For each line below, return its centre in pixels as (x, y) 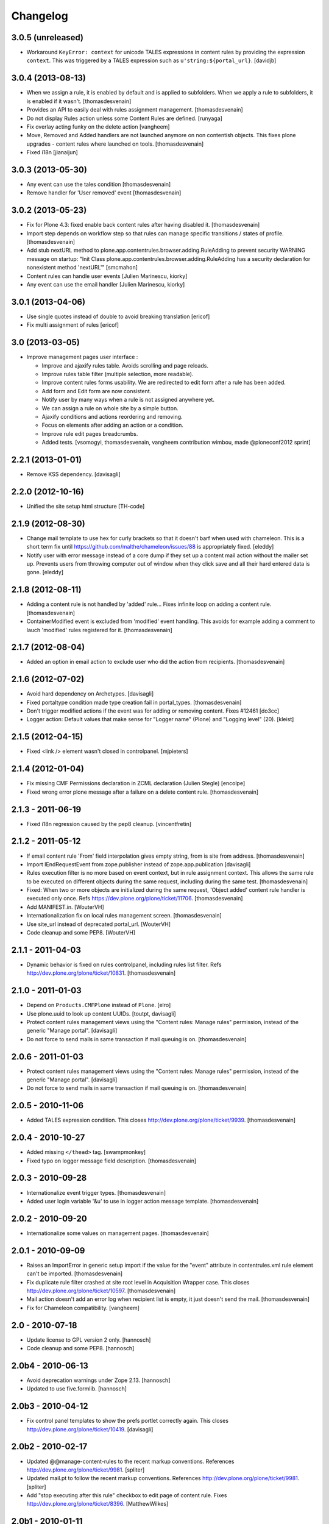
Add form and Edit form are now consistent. (97, 391)
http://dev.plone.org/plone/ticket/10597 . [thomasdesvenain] (101, 1291)
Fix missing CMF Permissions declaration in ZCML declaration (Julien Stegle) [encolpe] (136, 783)
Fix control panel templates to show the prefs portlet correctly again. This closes (127, 1421)
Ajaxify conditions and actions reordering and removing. (112, 416)
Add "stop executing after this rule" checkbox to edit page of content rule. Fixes (127, 1495)
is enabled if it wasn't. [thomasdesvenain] (79, 101)
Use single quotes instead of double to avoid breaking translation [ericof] (118, 316)
